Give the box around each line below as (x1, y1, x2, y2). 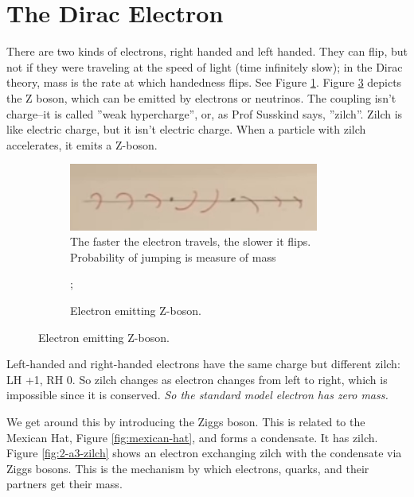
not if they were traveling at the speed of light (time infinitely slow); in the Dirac (6, 58, 403, 75)
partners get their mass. (6, 476, 123, 492)
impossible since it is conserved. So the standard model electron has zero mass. (6, 386, 389, 403)
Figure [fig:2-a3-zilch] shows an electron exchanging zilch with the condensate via (6, 445, 402, 461)
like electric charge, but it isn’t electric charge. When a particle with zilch (6, 121, 366, 138)
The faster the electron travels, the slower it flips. (70, 233, 311, 250)
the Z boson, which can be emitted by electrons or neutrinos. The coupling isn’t (6, 89, 396, 106)
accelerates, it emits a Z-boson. (6, 136, 158, 153)
